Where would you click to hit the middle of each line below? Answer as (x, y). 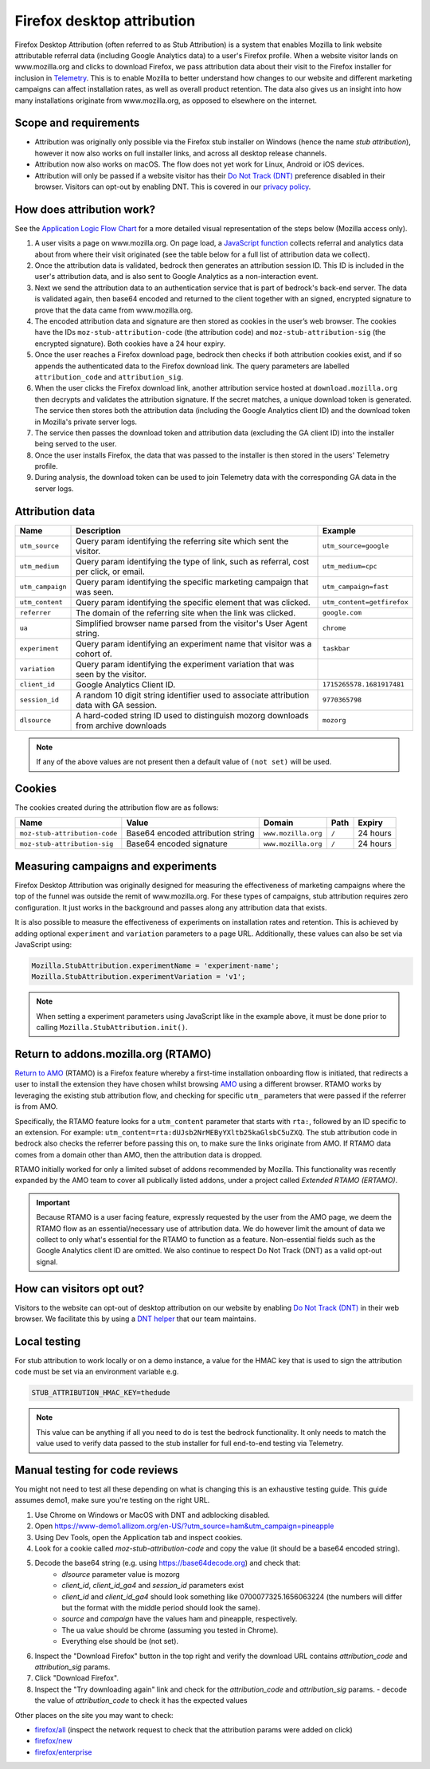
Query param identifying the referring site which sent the (182, 541)
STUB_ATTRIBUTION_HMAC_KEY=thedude (101, 1393)
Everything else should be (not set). (120, 1641)
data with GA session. (117, 705)
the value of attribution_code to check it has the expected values (141, 1700)
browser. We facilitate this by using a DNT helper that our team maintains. (135, 1319)
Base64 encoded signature (177, 843)
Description (98, 530)
